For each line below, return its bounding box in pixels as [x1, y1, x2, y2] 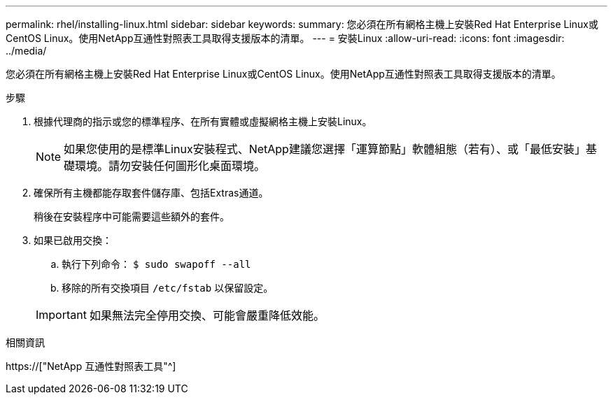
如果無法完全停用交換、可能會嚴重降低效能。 [89, 308, 325, 322]
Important [36, 308, 87, 322]
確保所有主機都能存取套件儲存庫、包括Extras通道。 [34, 187, 269, 199]
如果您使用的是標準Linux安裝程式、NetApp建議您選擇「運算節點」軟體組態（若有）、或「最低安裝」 [64, 142, 586, 156]
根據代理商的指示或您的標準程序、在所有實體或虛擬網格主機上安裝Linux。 [34, 115, 372, 127]
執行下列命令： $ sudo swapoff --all [62, 258, 251, 270]
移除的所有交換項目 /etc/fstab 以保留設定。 [62, 282, 274, 294]
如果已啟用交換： [34, 234, 112, 246]
